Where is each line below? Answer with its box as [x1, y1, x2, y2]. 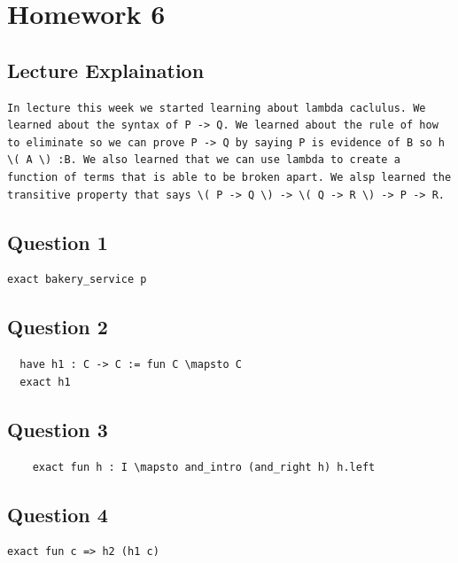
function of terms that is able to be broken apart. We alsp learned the [7, 170, 452, 184]
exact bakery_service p [7, 273, 147, 286]
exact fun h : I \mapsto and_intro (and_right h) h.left [32, 460, 376, 473]
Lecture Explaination [7, 56, 205, 83]
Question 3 [7, 415, 108, 442]
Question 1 [7, 228, 108, 255]
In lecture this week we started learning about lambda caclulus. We [7, 101, 426, 114]
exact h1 [19, 375, 71, 388]
